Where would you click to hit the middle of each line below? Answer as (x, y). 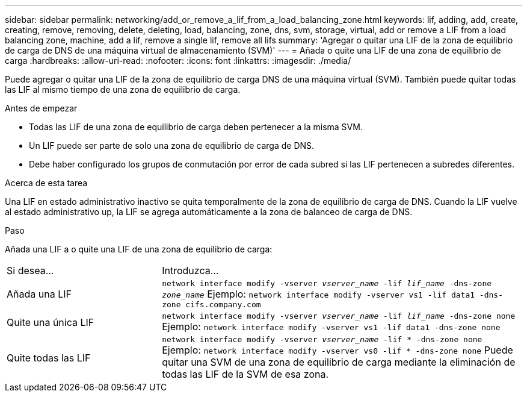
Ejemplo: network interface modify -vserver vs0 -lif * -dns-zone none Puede (337, 350)
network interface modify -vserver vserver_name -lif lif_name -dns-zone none (339, 316)
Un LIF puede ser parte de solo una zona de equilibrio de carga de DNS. (172, 145)
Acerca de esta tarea (46, 183)
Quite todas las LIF (49, 358)
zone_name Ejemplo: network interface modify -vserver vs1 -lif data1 (319, 294)
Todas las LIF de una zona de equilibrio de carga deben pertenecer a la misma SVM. (196, 127)
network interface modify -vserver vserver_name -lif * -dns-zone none (322, 339)
